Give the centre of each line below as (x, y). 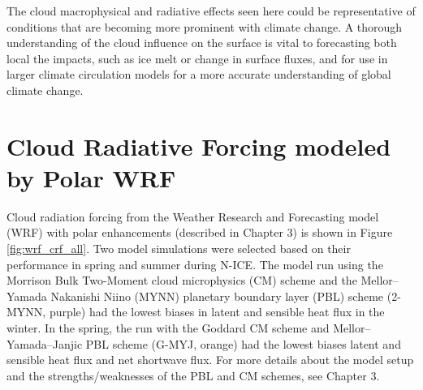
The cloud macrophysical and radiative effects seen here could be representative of (211, 11)
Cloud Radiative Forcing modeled (199, 146)
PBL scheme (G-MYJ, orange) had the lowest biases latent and (243, 343)
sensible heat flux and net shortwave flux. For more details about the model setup (210, 360)
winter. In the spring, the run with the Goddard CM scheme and (168, 328)
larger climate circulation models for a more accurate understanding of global (199, 74)
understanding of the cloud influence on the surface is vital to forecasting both (202, 43)
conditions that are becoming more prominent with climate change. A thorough (205, 26)
